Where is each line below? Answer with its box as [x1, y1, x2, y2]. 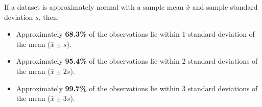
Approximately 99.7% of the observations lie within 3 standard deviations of [16, 83, 258, 93]
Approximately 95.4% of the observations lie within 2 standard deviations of [16, 56, 258, 66]
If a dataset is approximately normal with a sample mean [4, 2, 184, 12]
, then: [38, 11, 59, 22]
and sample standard [192, 2, 258, 12]
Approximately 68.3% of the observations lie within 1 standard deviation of [16, 29, 255, 39]
